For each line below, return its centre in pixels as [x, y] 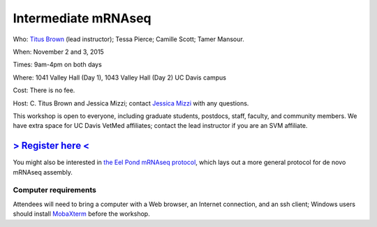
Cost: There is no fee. [44, 90]
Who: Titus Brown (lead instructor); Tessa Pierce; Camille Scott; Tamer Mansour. [128, 39]
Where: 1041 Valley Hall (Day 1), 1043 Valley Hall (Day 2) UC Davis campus [120, 78]
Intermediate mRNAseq [82, 18]
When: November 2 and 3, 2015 [58, 52]
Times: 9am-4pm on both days [58, 65]
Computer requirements [55, 190]
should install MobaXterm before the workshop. [81, 214]
